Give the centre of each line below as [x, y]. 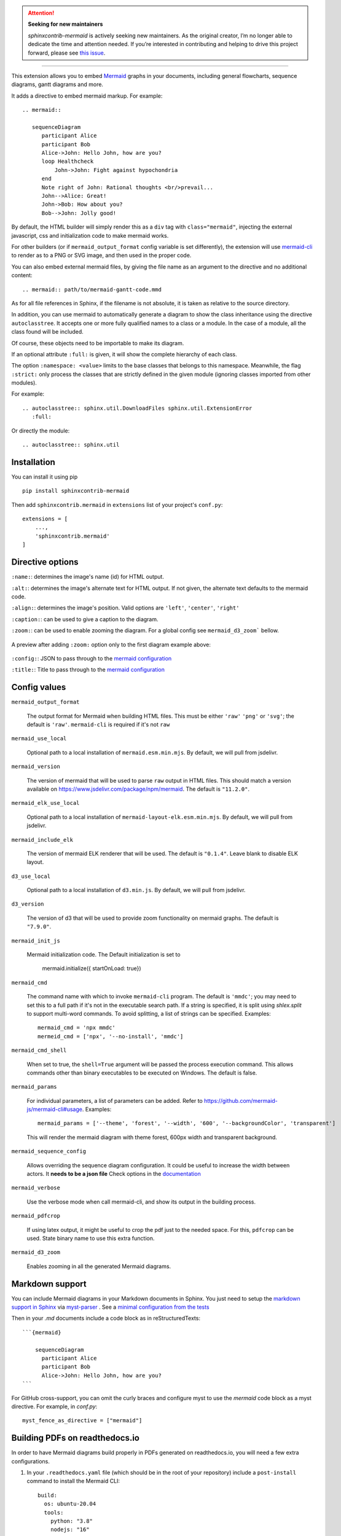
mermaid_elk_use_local [45, 803]
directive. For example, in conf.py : [54, 1406]
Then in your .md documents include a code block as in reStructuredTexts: [106, 1319]
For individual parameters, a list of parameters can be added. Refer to [115, 1100]
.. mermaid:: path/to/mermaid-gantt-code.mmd [92, 289]
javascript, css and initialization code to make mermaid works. [90, 235]
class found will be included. [48, 332]
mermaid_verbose [36, 1188]
